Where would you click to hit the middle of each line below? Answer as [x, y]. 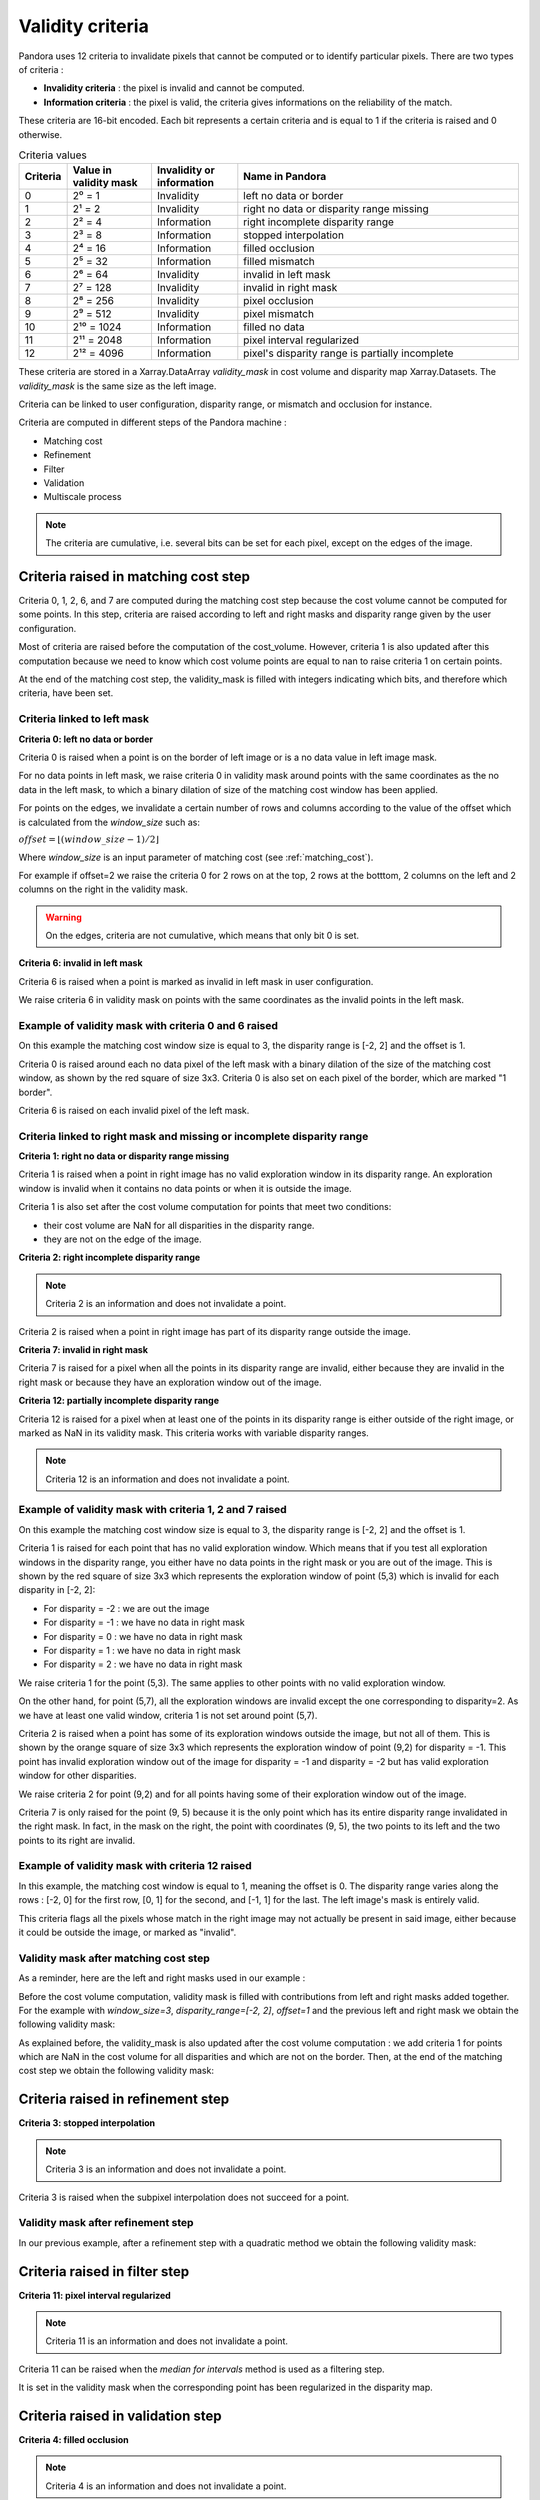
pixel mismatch [279, 314]
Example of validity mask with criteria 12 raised [135, 1866]
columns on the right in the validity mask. [103, 889]
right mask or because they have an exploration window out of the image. [170, 1382]
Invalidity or [185, 170]
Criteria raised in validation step [120, 2415]
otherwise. [40, 134]
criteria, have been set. [66, 693]
